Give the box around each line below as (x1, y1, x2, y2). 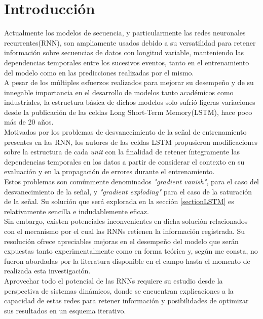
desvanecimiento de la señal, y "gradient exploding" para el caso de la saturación (4, 186, 252, 196)
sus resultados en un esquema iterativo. (4, 305, 126, 315)
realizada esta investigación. (4, 265, 91, 276)
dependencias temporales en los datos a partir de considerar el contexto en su (4, 156, 245, 167)
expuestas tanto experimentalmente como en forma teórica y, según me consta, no (4, 246, 258, 256)
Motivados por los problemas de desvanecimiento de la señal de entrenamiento (4, 127, 247, 137)
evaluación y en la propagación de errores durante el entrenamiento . (4, 166, 215, 177)
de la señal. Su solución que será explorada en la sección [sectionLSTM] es (4, 196, 234, 207)
